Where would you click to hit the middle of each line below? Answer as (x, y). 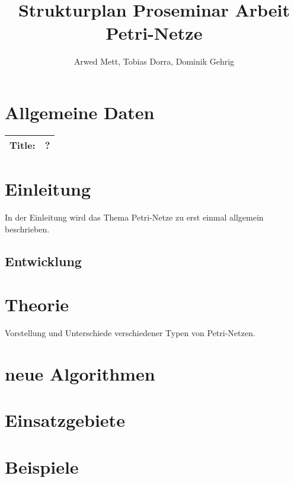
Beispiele (42, 466)
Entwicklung (43, 261)
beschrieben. (27, 229)
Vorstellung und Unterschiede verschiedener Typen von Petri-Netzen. (130, 333)
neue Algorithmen (80, 373)
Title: (23, 145)
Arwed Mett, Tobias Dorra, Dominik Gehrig (154, 61)
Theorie (37, 304)
